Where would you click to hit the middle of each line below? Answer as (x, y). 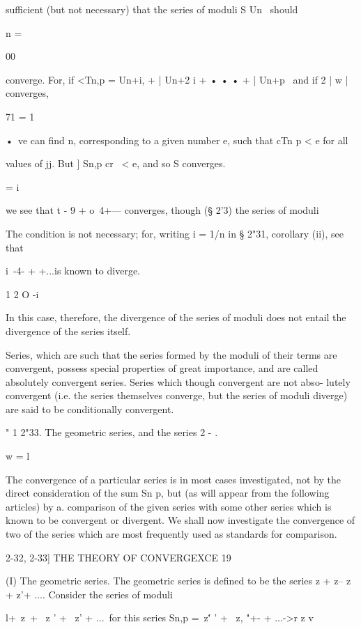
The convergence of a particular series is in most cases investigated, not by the (173, 479)
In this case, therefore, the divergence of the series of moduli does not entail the (176, 317)
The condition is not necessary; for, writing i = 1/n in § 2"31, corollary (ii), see (175, 233)
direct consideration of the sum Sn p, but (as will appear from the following (168, 493)
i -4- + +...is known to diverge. (73, 271)
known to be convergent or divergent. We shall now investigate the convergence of (180, 520)
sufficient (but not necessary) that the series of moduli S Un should (152, 9)
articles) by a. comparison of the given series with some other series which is (169, 506)
